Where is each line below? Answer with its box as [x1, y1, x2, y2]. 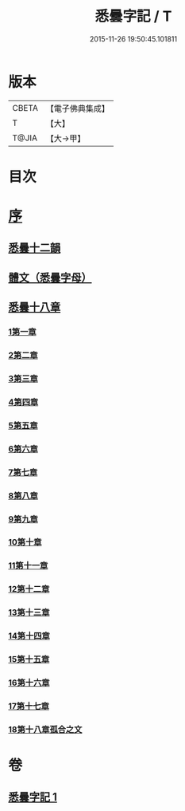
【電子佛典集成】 [45, 103, 110, 114]
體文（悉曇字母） [8, 270, 92, 284]
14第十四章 [8, 631, 50, 642]
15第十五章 [8, 654, 50, 665]
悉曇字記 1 [8, 790, 58, 804]
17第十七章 [8, 700, 50, 711]
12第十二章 [8, 584, 50, 595]
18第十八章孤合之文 [8, 723, 83, 734]
